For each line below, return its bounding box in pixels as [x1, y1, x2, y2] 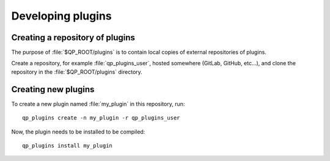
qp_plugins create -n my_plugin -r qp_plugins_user [22, 115, 180, 121]
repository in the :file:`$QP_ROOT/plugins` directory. [11, 68, 143, 76]
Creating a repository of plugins [11, 32, 136, 43]
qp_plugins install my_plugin [22, 142, 113, 149]
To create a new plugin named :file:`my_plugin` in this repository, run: [11, 100, 185, 107]
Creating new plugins [11, 84, 95, 95]
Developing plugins [11, 9, 112, 23]
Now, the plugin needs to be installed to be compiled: [11, 128, 145, 135]
